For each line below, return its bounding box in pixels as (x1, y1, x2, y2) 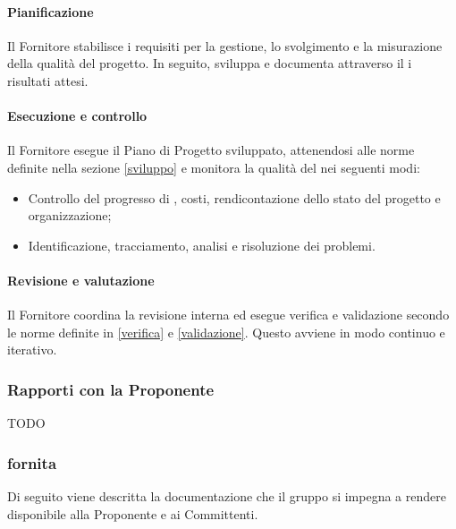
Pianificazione (7, 2, 94, 21)
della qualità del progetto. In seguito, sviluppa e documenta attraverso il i (7, 54, 412, 73)
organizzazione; (28, 206, 112, 225)
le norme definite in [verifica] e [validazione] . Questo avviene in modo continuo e (7, 322, 445, 341)
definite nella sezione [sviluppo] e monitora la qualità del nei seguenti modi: (7, 158, 420, 176)
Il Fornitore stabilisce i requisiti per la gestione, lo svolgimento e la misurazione (7, 36, 443, 55)
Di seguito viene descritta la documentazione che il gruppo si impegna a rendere (7, 486, 446, 505)
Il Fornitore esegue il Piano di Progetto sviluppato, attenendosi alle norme (7, 141, 415, 159)
